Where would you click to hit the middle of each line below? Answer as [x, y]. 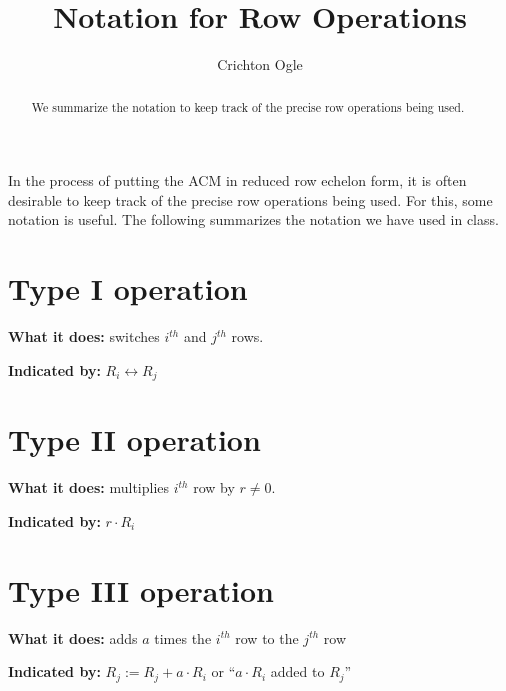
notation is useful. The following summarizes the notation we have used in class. [253, 219]
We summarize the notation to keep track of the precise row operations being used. [248, 106]
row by [214, 487]
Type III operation [141, 589]
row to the [267, 637]
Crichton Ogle [260, 64]
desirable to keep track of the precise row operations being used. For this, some [250, 199]
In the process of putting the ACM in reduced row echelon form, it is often [237, 180]
